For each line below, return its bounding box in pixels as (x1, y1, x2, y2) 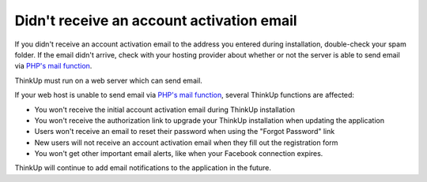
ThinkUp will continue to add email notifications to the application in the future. (14, 163, 272, 173)
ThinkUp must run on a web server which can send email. (14, 76, 203, 85)
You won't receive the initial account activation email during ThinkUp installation (34, 105, 296, 114)
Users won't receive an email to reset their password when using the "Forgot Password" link (34, 127, 335, 136)
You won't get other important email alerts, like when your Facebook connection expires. (34, 149, 323, 158)
